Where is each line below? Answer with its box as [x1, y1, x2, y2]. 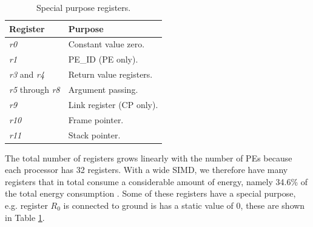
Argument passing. [68, 83, 138, 95]
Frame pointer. [68, 113, 124, 126]
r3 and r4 [9, 68, 45, 81]
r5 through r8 [9, 83, 60, 95]
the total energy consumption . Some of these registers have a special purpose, [5, 187, 296, 200]
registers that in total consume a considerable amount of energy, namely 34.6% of [5, 175, 308, 188]
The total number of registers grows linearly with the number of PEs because [5, 151, 292, 164]
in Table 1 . [5, 211, 45, 223]
